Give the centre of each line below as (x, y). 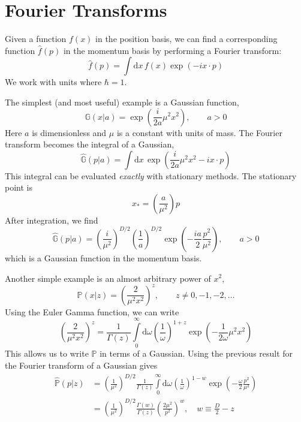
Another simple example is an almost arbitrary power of (108, 278)
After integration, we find (52, 220)
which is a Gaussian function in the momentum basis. (103, 257)
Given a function (36, 39)
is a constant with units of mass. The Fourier (199, 132)
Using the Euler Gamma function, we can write (92, 311)
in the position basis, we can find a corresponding (186, 39)
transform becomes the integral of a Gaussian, (90, 144)
